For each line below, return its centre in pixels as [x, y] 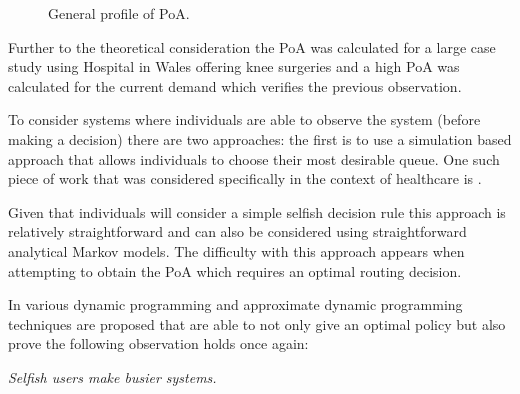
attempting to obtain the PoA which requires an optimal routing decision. [235, 270]
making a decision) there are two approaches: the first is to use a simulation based [260, 138]
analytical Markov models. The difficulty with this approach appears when [236, 250]
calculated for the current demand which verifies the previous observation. [235, 85]
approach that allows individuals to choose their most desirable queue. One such [254, 158]
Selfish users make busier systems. [112, 376]
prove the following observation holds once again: [158, 343]
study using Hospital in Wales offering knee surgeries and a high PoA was [234, 66]
